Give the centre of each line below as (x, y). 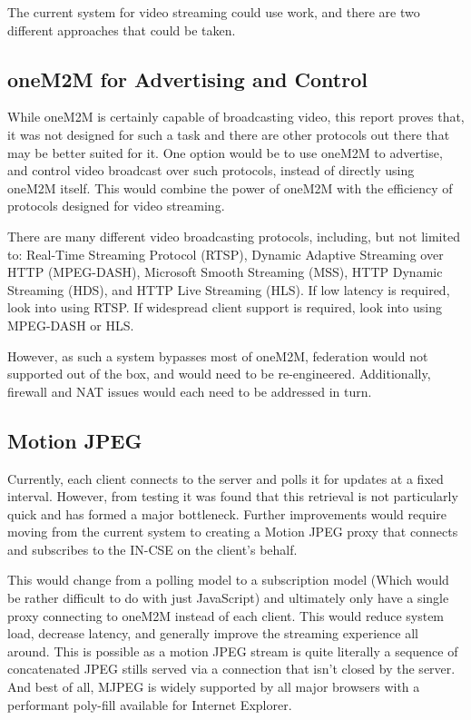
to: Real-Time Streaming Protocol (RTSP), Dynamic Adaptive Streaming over (226, 254)
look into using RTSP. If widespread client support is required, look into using (225, 307)
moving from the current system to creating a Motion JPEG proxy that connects (233, 532)
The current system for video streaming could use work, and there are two (214, 12)
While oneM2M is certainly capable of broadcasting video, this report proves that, (236, 117)
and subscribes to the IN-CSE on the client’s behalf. (152, 549)
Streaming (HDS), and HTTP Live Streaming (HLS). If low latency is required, (229, 289)
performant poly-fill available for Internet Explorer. (150, 704)
